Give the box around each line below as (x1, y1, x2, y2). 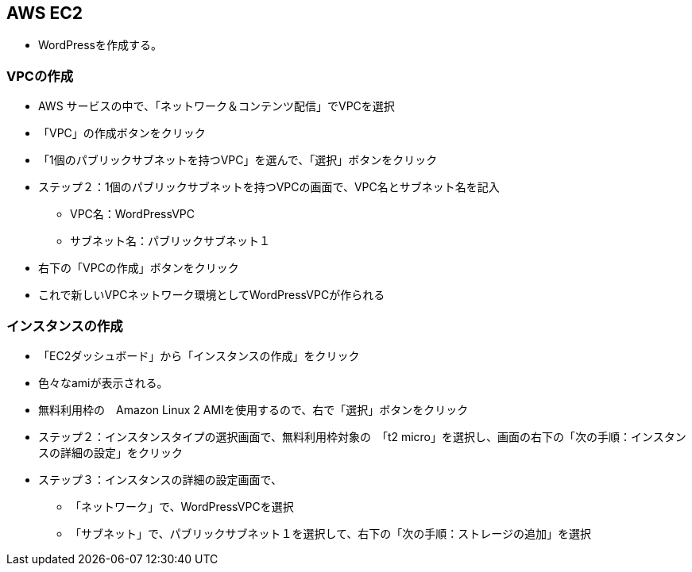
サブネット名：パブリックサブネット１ (70, 234, 270, 248)
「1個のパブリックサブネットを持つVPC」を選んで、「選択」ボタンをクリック (38, 153, 438, 167)
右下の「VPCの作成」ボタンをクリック (38, 261, 239, 275)
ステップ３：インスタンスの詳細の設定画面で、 (38, 472, 282, 486)
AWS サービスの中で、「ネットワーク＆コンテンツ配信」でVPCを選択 (38, 99, 395, 113)
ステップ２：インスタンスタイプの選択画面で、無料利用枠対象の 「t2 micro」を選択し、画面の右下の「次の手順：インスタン (38, 429, 686, 443)
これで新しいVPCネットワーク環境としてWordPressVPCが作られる (38, 288, 385, 302)
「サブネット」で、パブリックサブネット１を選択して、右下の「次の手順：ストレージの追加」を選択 (70, 526, 592, 540)
